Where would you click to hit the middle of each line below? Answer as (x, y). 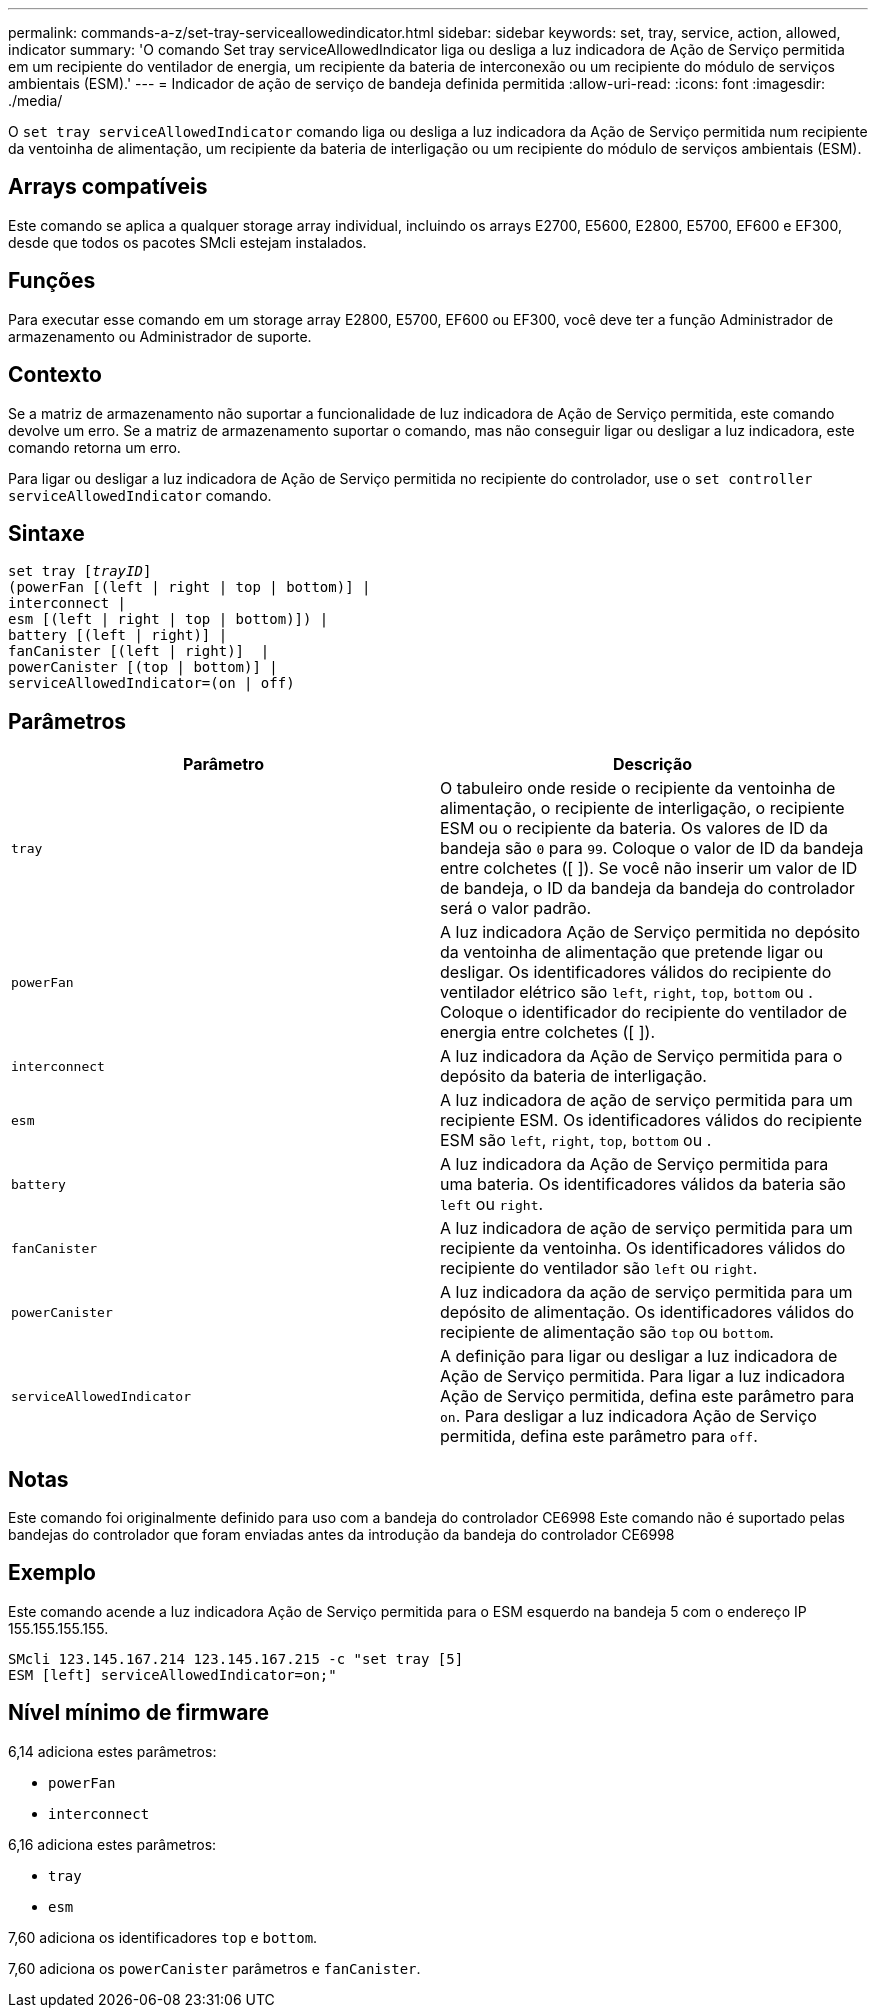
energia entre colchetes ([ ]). (547, 1032)
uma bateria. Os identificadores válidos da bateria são (643, 1184)
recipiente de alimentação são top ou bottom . (607, 1332)
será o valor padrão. (516, 908)
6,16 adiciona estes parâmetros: (112, 1844)
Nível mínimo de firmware (139, 1713)
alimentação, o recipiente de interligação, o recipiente (642, 808)
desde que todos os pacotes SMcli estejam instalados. (187, 242)
